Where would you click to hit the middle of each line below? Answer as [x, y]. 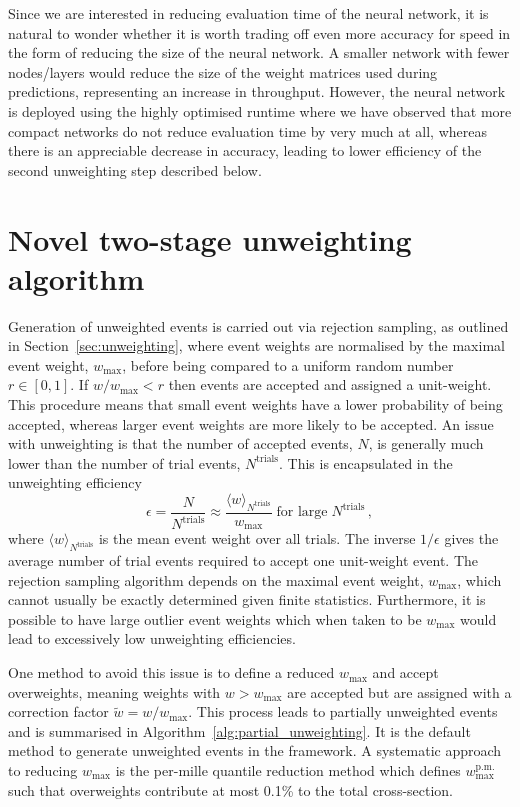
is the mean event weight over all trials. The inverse [257, 538]
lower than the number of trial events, [124, 462]
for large [302, 512]
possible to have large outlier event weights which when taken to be [215, 618]
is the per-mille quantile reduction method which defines [288, 770]
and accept [405, 672]
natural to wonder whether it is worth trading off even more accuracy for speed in [259, 32]
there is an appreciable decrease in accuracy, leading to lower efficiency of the [245, 150]
